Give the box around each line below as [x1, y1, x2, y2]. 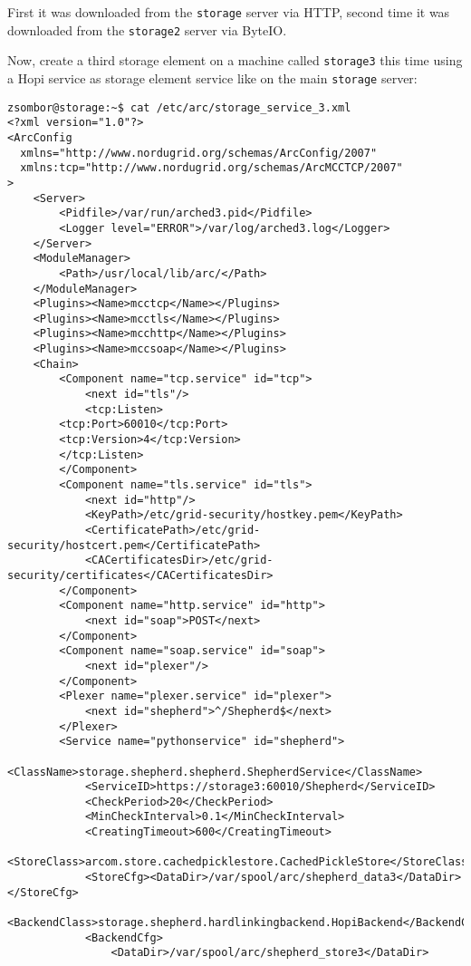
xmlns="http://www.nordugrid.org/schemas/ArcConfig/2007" [20, 146, 378, 159]
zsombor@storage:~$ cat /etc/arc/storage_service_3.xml [7, 101, 351, 114]
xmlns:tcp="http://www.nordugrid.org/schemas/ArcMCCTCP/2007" [20, 161, 403, 175]
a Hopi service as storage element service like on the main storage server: [7, 68, 418, 87]
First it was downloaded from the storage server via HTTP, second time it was [7, 3, 450, 21]
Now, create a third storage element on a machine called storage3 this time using [7, 51, 463, 70]
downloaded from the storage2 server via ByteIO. [7, 20, 287, 39]
